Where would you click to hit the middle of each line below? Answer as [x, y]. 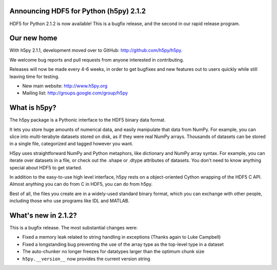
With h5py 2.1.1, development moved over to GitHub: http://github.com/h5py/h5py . [96, 50]
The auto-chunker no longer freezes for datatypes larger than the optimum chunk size [113, 252]
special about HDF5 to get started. [46, 167]
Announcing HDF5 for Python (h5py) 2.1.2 [78, 11]
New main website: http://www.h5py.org [65, 86]
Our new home [33, 38]
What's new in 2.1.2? [43, 215]
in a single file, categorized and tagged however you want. [71, 144]
